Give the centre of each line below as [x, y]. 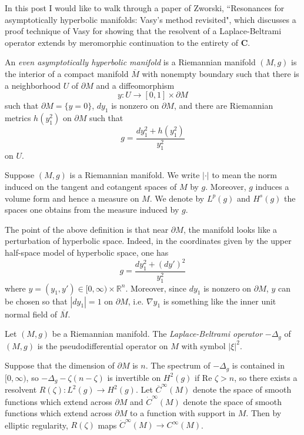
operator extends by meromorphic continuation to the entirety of [121, 42]
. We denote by [177, 198]
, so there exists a [266, 377]
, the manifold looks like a [230, 229]
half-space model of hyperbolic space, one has [87, 252]
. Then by [264, 413]
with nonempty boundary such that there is [221, 73]
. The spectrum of [178, 365]
